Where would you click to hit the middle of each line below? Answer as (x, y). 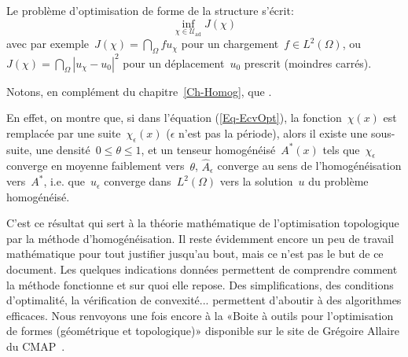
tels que (341, 149)
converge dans (138, 181)
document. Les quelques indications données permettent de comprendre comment (202, 269)
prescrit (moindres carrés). (308, 63)
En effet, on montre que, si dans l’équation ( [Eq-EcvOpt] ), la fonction (174, 118)
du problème (338, 181)
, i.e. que (64, 181)
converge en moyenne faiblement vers (96, 166)
